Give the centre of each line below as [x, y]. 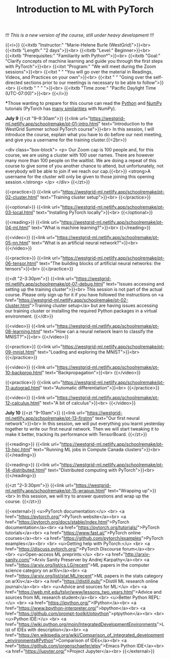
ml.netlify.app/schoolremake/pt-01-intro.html [52, 124]
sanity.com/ [17, 560]
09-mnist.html [20, 352]
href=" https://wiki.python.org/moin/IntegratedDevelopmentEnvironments [81, 625]
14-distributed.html [25, 470]
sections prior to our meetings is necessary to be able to [82, 83]
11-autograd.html [23, 388]
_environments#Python [29, 641]
